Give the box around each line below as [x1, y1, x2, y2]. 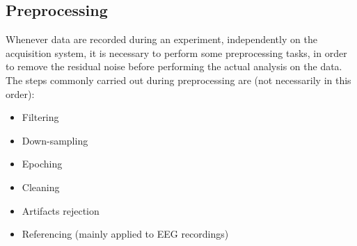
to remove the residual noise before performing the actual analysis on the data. [6, 59, 342, 74]
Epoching [22, 156, 63, 171]
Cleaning [22, 179, 60, 194]
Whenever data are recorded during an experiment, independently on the [6, 32, 317, 47]
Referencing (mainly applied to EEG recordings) [22, 227, 229, 241]
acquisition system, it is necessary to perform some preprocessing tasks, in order [6, 45, 347, 60]
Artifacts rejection [22, 203, 100, 218]
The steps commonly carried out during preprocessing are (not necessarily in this [6, 72, 351, 87]
